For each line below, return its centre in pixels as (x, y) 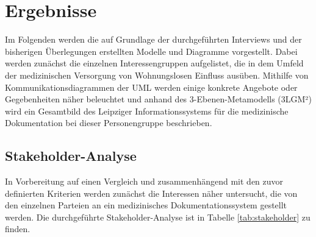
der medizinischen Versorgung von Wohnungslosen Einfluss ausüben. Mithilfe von (157, 75)
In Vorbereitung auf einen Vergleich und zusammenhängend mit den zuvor (144, 181)
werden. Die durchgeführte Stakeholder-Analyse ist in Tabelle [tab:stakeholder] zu (158, 217)
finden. (18, 229)
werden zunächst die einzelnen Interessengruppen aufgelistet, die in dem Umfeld (154, 63)
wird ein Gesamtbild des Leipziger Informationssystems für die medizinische (147, 111)
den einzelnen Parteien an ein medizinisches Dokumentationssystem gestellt (146, 205)
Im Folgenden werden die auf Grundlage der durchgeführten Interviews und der (153, 39)
